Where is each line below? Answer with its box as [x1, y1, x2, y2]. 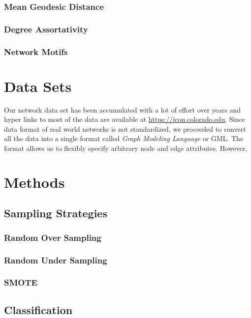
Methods [4, 172, 65, 192]
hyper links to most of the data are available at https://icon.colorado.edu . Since [4, 114, 245, 124]
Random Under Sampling [4, 254, 107, 266]
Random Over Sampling [4, 231, 101, 243]
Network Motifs [4, 45, 68, 58]
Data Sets [4, 76, 72, 96]
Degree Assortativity [4, 23, 88, 35]
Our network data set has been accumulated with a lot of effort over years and [4, 104, 241, 115]
